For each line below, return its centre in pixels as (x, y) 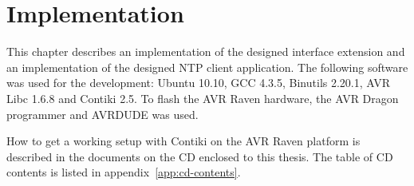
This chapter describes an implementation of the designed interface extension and (206, 51)
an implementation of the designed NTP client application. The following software (207, 67)
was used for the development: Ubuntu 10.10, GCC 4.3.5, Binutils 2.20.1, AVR (199, 83)
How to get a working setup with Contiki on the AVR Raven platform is (183, 141)
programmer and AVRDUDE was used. (103, 114)
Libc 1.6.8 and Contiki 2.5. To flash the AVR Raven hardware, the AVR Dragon (203, 98)
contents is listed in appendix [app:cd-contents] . (124, 172)
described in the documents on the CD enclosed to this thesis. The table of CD (200, 156)
